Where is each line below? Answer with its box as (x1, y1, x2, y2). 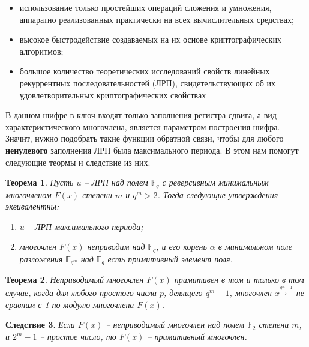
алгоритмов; (19, 44, 64, 57)
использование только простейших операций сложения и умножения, (19, 1, 272, 13)
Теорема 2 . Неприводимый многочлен (5, 273, 144, 286)
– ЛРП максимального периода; (27, 220, 143, 232)
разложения (19, 252, 63, 265)
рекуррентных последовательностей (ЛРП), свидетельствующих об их (19, 76, 276, 89)
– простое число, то (40, 330, 116, 343)
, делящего (163, 286, 203, 299)
